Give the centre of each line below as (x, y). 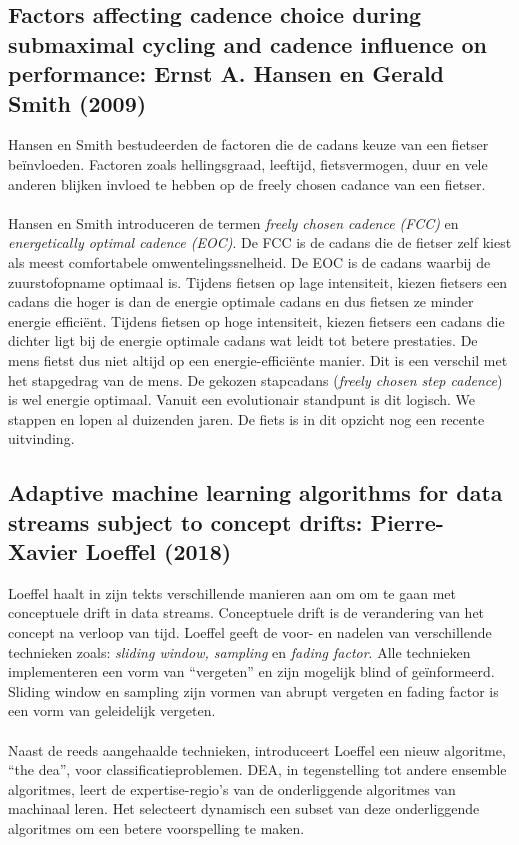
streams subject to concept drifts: (185, 521)
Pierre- (407, 521)
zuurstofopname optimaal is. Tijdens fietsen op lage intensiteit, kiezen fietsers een (258, 281)
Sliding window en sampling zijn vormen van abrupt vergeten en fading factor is (253, 690)
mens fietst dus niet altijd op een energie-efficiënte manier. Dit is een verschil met (258, 359)
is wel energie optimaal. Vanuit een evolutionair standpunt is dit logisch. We (242, 399)
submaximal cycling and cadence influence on (248, 43)
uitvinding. (41, 438)
